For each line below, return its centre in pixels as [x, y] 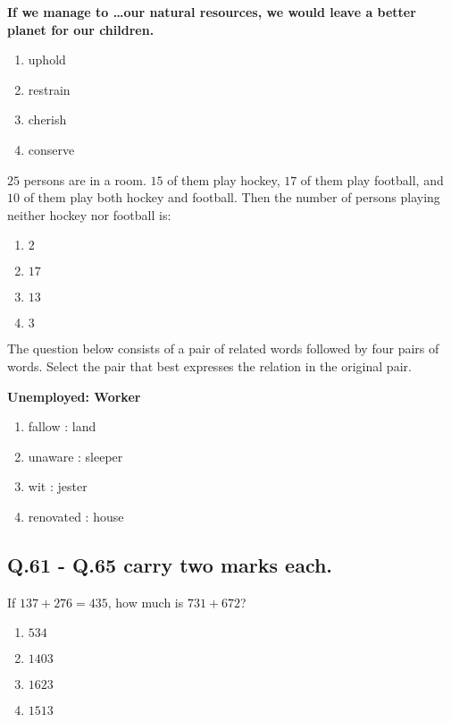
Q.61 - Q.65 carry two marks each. [170, 564]
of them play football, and [372, 179]
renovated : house [76, 516]
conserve [51, 149]
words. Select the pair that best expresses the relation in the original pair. [209, 365]
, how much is [146, 602]
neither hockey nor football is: [89, 214]
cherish [47, 119]
